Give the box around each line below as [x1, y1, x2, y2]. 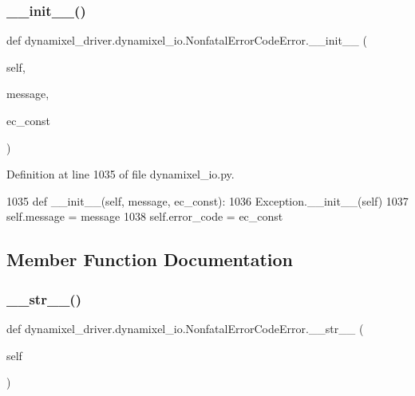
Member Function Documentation [6, 247, 294, 272]
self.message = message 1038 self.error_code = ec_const [6, 208, 283, 225]
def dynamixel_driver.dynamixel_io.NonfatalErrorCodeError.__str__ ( [6, 320, 364, 336]
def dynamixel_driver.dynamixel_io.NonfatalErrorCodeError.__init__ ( [6, 32, 367, 49]
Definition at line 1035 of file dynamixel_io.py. [6, 166, 235, 182]
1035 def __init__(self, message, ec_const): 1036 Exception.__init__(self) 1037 [6, 192, 409, 209]
